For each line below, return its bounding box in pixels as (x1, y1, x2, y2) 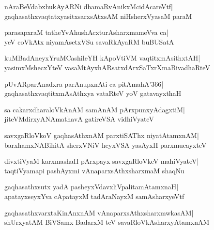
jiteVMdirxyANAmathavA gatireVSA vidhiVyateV (4, 114, 154, 124)
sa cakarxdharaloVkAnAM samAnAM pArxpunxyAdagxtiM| (4, 104, 185, 114)
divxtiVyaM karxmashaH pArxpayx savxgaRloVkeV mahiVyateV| (4, 156, 199, 166)
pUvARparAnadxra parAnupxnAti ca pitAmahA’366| (4, 78, 164, 89)
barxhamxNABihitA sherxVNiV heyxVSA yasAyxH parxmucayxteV (4, 139, 207, 150)
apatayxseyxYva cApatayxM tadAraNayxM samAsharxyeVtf (4, 191, 184, 201)
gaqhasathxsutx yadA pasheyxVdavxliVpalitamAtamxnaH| (4, 182, 179, 192)
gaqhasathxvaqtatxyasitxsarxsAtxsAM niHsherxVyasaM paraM (4, 11, 192, 21)
